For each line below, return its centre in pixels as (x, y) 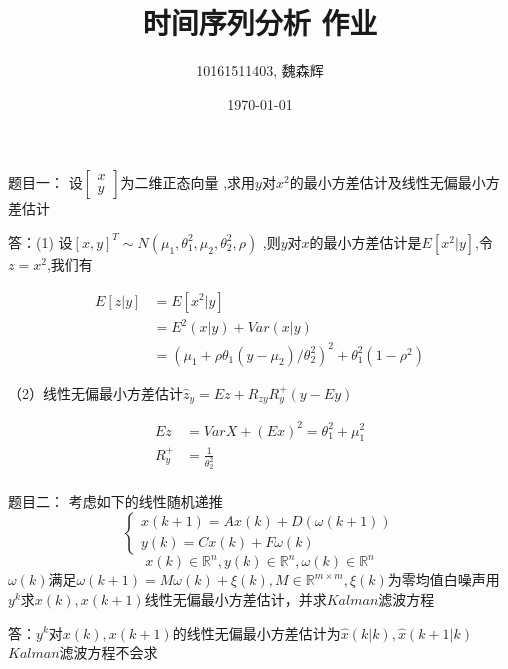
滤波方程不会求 (108, 652)
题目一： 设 (45, 182)
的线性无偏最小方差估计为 (256, 632)
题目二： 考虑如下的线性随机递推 (115, 501)
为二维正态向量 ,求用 (188, 182)
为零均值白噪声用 (443, 579)
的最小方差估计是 (365, 241)
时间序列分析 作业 (260, 22)
